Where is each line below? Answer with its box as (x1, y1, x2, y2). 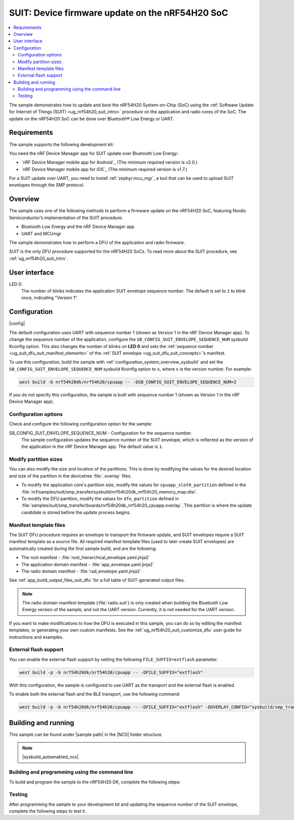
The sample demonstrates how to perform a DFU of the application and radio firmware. (9, 239, 185, 245)
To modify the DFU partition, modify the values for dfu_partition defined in (21, 496, 179, 502)
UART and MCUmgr (21, 230, 61, 236)
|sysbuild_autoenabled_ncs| (22, 754, 79, 760)
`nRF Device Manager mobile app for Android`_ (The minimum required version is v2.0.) (21, 159, 198, 165)
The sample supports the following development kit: (9, 141, 114, 147)
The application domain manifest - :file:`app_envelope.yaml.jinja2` (21, 561, 154, 567)
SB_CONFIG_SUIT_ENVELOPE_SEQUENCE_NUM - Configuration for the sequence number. (9, 430, 192, 436)
